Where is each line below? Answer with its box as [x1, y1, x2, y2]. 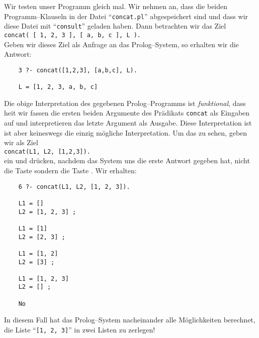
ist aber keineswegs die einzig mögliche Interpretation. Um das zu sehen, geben [4, 127, 247, 138]
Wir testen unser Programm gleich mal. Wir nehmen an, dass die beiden [4, 1, 228, 11]
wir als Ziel [4, 137, 38, 148]
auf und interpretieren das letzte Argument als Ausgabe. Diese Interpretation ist [4, 117, 252, 128]
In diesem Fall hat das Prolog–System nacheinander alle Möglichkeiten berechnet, [4, 314, 255, 325]
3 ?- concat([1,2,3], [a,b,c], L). [18, 66, 137, 74]
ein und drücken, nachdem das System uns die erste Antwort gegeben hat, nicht [4, 155, 250, 166]
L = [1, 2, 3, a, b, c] [18, 83, 98, 91]
